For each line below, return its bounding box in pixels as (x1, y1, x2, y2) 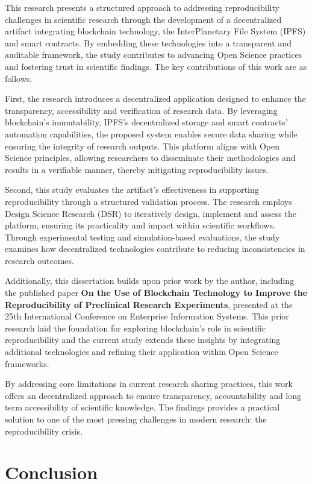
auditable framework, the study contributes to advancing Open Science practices (5, 48, 302, 61)
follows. (5, 72, 33, 84)
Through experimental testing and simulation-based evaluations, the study (5, 230, 280, 243)
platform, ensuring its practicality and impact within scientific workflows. (5, 219, 275, 231)
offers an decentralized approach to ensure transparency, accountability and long (5, 389, 302, 401)
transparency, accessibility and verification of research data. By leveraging (5, 104, 278, 116)
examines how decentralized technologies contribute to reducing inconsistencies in (5, 242, 305, 255)
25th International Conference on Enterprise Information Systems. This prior (5, 310, 289, 322)
